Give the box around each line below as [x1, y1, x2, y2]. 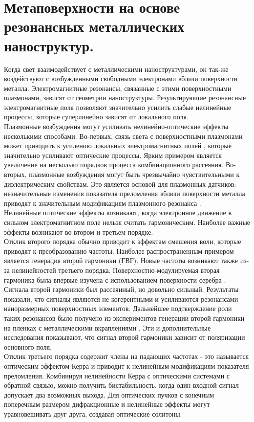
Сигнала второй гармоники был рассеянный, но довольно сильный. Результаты [4, 284, 239, 294]
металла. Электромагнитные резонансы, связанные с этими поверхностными [4, 83, 232, 93]
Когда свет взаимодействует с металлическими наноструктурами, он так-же [4, 64, 229, 74]
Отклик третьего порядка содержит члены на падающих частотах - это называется [4, 351, 249, 361]
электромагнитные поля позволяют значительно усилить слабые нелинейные [4, 102, 232, 112]
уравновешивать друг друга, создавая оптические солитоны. [4, 408, 182, 419]
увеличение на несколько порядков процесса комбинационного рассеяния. [4, 159, 224, 170]
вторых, [4, 169, 27, 179]
